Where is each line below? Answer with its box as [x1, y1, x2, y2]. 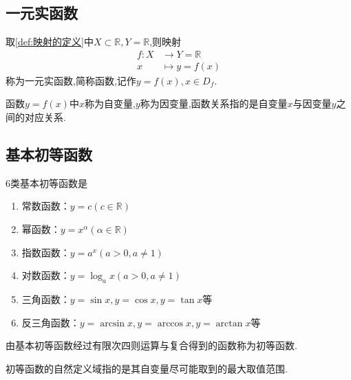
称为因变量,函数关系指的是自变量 [140, 96, 288, 111]
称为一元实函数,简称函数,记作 [6, 73, 136, 87]
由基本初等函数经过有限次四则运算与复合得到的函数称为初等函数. [6, 338, 297, 353]
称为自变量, [84, 96, 136, 111]
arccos [157, 318, 184, 328]
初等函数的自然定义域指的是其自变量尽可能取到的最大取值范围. [6, 361, 288, 375]
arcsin [100, 318, 125, 328]
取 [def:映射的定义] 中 [6, 34, 94, 49]
